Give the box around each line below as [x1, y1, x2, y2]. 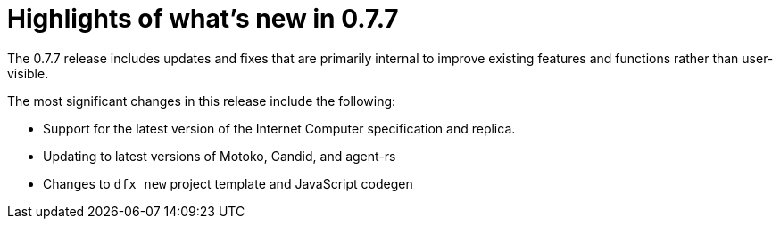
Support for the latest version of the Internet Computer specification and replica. [43, 120, 516, 136]
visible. [7, 65, 49, 81]
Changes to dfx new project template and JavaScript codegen [43, 175, 413, 191]
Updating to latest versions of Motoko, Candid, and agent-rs [43, 148, 396, 164]
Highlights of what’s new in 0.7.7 [7, 4, 399, 34]
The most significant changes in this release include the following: [7, 93, 396, 109]
